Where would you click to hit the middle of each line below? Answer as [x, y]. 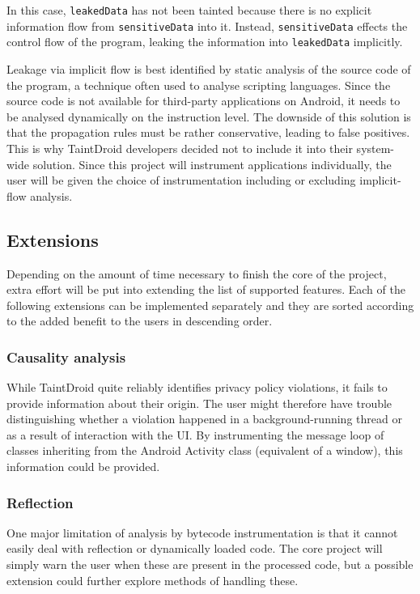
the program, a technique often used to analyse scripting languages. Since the [199, 85]
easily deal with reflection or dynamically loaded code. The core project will [195, 548]
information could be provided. [83, 467]
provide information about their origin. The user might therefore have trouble [199, 403]
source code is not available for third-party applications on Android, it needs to [204, 101]
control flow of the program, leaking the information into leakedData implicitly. [205, 42]
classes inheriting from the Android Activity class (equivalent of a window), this [205, 450]
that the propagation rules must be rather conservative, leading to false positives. [208, 132]
